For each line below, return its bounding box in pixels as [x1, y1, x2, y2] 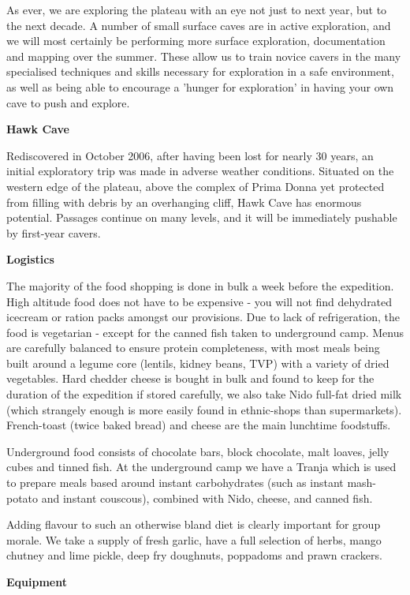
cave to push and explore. [6, 94, 130, 110]
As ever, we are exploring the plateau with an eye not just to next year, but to [6, 2, 387, 17]
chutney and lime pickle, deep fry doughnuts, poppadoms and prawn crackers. [6, 547, 382, 563]
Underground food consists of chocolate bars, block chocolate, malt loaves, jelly [6, 443, 389, 459]
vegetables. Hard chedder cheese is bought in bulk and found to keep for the [6, 370, 375, 387]
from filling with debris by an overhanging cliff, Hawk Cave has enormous [6, 193, 362, 210]
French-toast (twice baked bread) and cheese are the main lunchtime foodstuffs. [6, 417, 391, 433]
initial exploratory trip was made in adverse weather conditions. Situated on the [6, 163, 394, 179]
